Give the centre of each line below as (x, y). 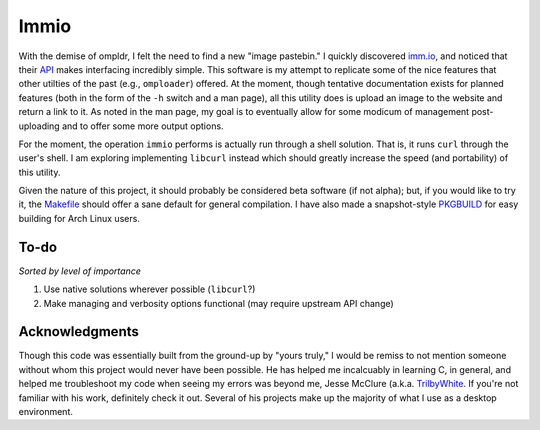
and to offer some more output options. (142, 126)
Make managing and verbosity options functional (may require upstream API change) (218, 303)
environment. (46, 411)
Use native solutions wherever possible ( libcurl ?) (149, 289)
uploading (39, 126)
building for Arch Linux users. (79, 218)
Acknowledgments (79, 331)
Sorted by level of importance (80, 271)
